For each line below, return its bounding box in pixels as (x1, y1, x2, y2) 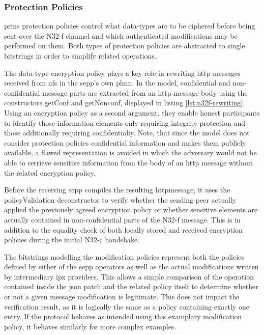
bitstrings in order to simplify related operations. (4, 50, 157, 61)
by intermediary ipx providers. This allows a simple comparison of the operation (4, 271, 254, 282)
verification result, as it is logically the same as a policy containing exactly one (4, 301, 249, 312)
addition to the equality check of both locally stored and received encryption (4, 224, 243, 235)
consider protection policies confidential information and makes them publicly (4, 137, 246, 148)
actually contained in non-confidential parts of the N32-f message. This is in (4, 214, 241, 225)
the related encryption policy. (4, 167, 96, 178)
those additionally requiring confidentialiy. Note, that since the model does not (4, 127, 250, 138)
